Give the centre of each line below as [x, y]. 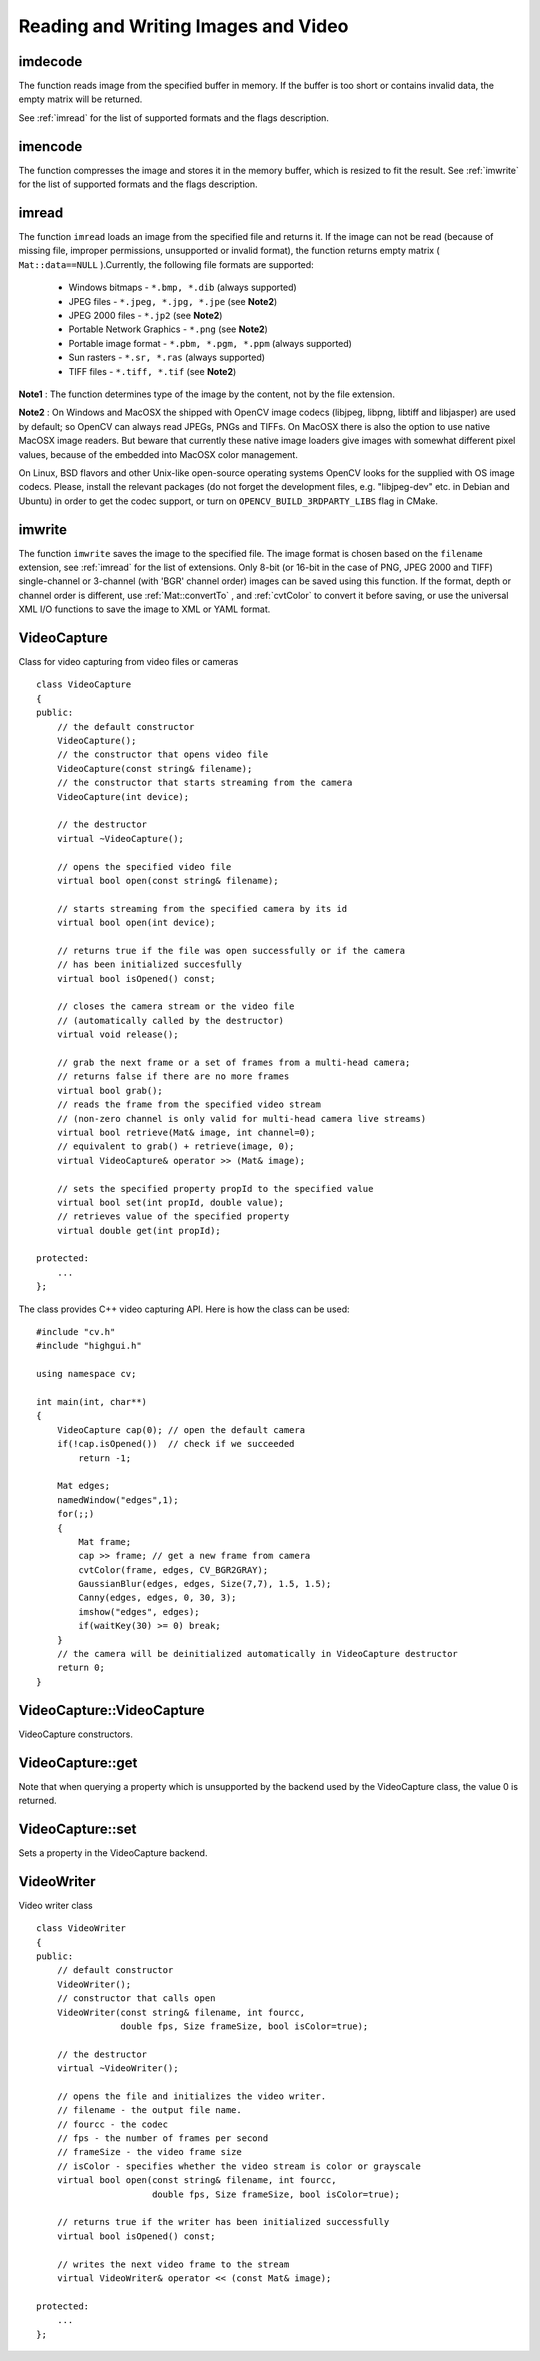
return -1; [105, 1458]
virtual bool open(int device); [136, 923]
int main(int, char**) [92, 1401]
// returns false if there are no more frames [173, 1076]
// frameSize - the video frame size [149, 2152]
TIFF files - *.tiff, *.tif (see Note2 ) [152, 371]
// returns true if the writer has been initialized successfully [223, 2222]
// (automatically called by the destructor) [170, 1020]
